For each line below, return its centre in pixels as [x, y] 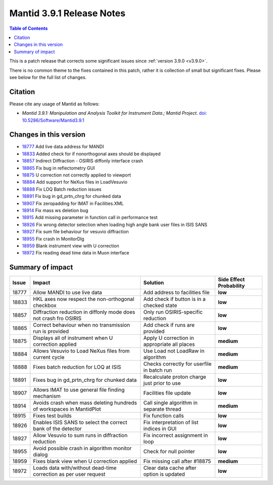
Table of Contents [29, 28]
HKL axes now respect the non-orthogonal [84, 299]
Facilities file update [167, 393]
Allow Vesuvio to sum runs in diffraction [80, 435]
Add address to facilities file [176, 292]
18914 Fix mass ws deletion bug [55, 210]
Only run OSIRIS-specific [173, 312]
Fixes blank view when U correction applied [85, 461]
